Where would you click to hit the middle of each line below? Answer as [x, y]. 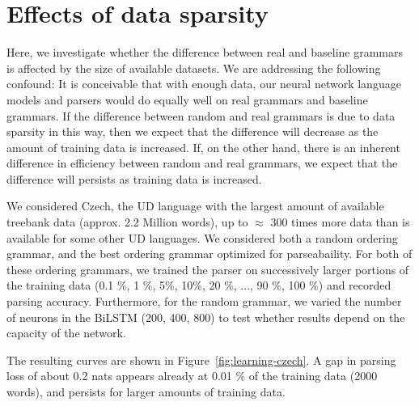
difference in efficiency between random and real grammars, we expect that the [202, 163]
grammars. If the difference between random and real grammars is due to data [201, 115]
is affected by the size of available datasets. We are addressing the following [194, 68]
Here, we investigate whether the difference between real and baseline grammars [205, 52]
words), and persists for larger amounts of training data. [146, 391]
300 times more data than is [340, 222]
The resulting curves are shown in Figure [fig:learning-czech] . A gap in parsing [201, 359]
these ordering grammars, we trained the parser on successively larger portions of [208, 269]
